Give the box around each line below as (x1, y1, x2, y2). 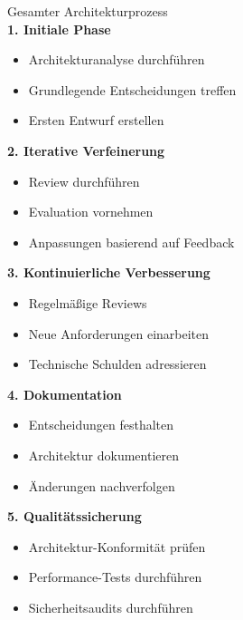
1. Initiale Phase (7, 19, 111, 38)
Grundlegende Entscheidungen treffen (28, 80, 237, 99)
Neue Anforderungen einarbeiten (28, 324, 210, 343)
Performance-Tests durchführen (28, 567, 202, 586)
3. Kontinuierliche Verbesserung (7, 263, 210, 282)
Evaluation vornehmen (28, 202, 154, 221)
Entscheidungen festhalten (28, 415, 173, 434)
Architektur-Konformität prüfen (28, 537, 206, 556)
